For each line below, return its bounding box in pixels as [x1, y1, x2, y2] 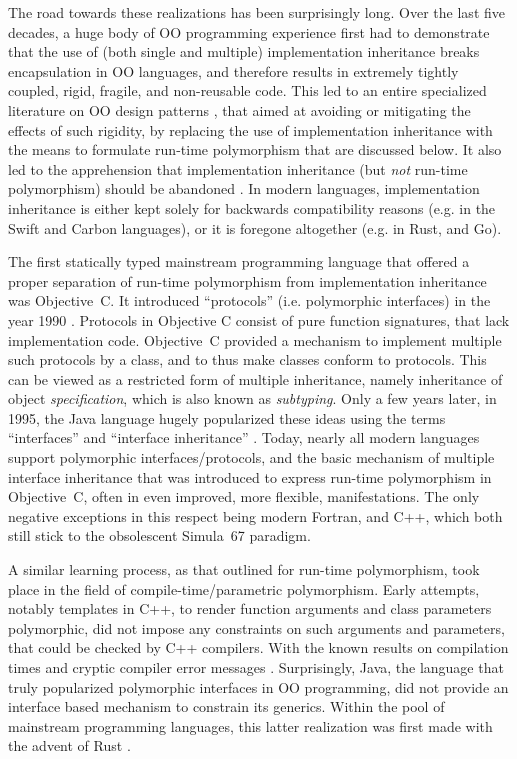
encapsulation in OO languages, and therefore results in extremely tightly [8, 60, 459, 81]
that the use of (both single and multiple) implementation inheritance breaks [8, 41, 480, 62]
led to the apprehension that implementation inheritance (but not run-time [8, 158, 468, 179]
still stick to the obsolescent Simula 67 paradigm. [8, 525, 311, 546]
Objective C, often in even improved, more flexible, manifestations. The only [8, 486, 480, 507]
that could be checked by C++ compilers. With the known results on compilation [8, 637, 509, 658]
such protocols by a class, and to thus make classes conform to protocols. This [8, 349, 487, 370]
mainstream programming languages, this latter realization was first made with [8, 715, 493, 736]
